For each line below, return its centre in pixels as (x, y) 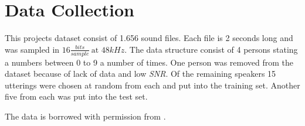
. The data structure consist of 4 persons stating (211, 49)
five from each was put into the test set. (76, 96)
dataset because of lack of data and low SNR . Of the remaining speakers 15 (140, 74)
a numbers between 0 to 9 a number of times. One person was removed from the (149, 62)
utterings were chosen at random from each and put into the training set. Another (152, 85)
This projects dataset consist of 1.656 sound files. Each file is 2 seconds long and (149, 38)
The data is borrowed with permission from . (85, 116)
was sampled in (32, 49)
